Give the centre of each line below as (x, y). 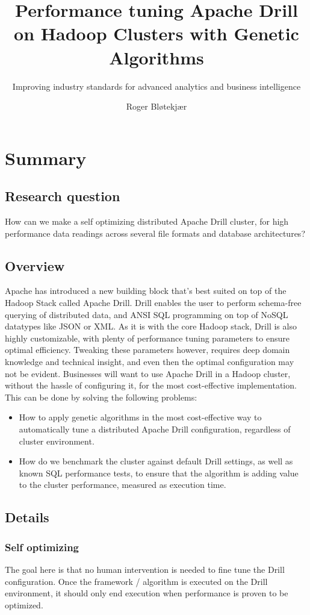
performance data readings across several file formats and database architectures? (155, 233)
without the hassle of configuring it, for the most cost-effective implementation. (151, 385)
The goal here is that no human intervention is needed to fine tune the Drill (145, 569)
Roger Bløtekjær (157, 106)
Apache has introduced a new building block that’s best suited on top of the (146, 291)
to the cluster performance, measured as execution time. (122, 485)
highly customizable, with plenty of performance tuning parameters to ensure (147, 338)
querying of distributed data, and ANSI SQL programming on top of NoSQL (147, 314)
